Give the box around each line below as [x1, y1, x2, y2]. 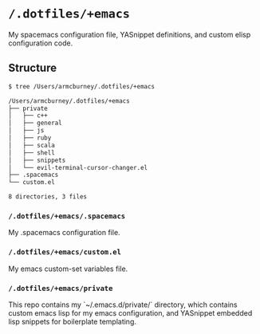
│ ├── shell [8, 148, 56, 157]
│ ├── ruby [8, 134, 52, 142]
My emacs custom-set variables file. [8, 264, 128, 273]
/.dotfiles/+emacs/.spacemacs [8, 211, 126, 221]
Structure [8, 61, 57, 75]
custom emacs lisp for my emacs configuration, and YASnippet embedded [8, 308, 253, 317]
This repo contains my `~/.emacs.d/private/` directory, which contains [8, 300, 238, 309]
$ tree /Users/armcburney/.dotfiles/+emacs [8, 82, 156, 90]
